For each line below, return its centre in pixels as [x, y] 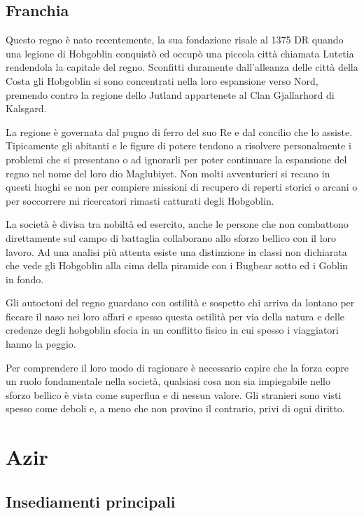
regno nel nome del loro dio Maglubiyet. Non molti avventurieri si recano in [168, 173]
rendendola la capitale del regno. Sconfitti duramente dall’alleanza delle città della [182, 67]
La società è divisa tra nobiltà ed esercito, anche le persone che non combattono [177, 224]
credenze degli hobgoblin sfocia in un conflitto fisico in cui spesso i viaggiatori [172, 330]
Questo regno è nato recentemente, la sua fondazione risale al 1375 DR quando [175, 40]
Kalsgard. [26, 108]
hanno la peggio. [41, 344]
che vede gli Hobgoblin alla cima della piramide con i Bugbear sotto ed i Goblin [177, 265]
